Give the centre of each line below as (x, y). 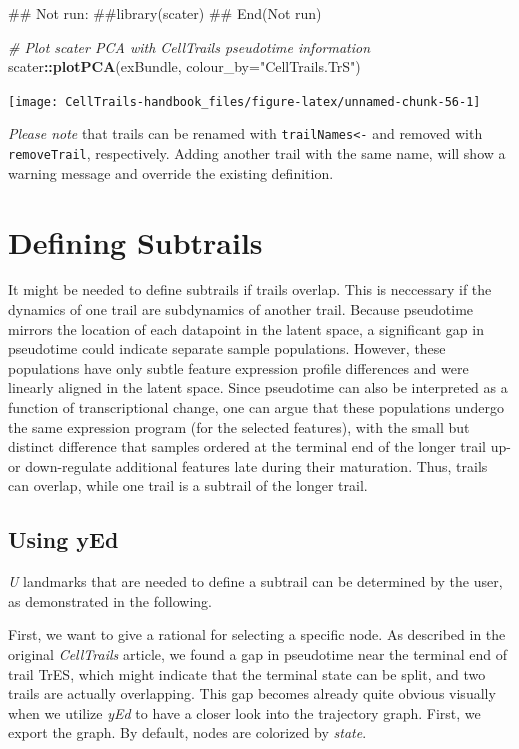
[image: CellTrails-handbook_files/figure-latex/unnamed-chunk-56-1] (244, 101)
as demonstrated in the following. (110, 600)
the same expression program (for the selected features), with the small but (239, 426)
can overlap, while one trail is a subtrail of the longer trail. (188, 485)
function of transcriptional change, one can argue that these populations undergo (256, 407)
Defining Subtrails (135, 241)
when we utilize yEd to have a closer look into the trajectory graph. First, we (244, 712)
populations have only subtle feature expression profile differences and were (238, 367)
